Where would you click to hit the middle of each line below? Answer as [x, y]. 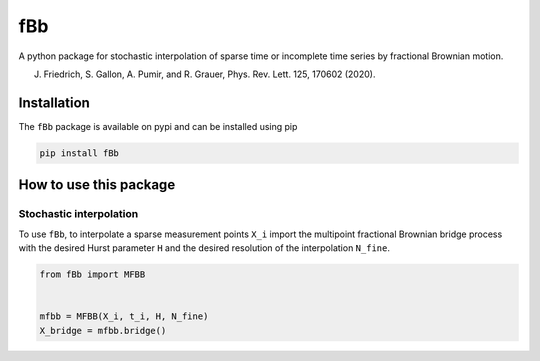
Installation [54, 102]
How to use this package [97, 185]
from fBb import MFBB [92, 274]
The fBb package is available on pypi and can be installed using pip [158, 126]
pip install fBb [79, 153]
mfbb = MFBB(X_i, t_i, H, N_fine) [124, 316]
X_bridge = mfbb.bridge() [103, 330]
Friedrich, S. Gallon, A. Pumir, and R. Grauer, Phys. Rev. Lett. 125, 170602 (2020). [209, 74]
